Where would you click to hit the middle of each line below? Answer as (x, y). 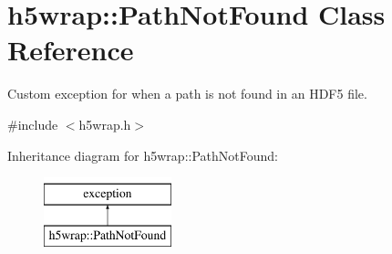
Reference (71, 50)
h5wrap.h (105, 124)
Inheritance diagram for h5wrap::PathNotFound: (143, 155)
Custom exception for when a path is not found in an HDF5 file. (187, 94)
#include (33, 124)
